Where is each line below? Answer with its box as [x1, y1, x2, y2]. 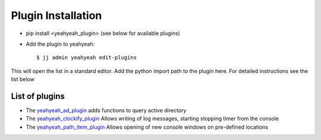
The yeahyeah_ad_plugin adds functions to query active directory [26, 107, 187, 114]
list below [11, 76, 35, 83]
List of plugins [11, 91, 65, 101]
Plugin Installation [11, 9, 102, 22]
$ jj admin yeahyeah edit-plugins [36, 54, 137, 61]
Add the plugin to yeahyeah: [26, 40, 95, 47]
